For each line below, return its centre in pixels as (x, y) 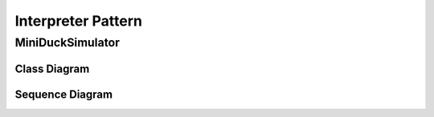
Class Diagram (52, 69)
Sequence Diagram (63, 94)
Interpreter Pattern (78, 21)
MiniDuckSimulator (68, 42)
